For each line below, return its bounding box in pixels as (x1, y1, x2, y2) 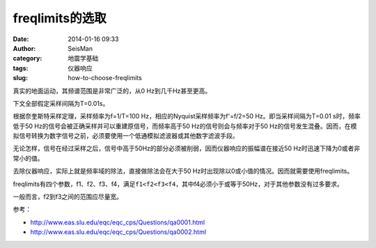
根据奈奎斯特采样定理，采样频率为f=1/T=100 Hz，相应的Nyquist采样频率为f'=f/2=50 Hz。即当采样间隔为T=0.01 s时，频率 (13, 112, 361, 121)
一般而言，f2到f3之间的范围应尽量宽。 (13, 192, 123, 201)
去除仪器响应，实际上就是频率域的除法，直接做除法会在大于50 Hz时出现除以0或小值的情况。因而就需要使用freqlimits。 (13, 167, 354, 176)
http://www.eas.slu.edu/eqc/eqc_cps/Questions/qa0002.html (30, 228, 207, 236)
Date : (13, 35, 29, 43)
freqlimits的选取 (13, 10, 107, 26)
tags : (13, 63, 29, 72)
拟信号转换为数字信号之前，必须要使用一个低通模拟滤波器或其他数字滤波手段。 (13, 132, 239, 140)
